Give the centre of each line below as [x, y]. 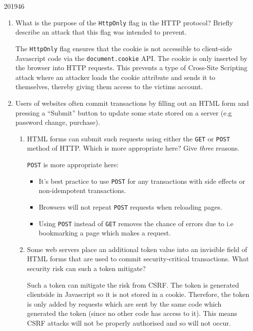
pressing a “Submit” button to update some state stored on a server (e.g [124, 112]
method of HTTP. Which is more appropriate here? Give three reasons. [133, 148]
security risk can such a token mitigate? [86, 268]
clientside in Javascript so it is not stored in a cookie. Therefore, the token [138, 294]
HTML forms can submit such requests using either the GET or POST [128, 138]
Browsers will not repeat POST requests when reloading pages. [130, 206]
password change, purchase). [58, 122]
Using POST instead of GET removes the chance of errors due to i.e [136, 223]
